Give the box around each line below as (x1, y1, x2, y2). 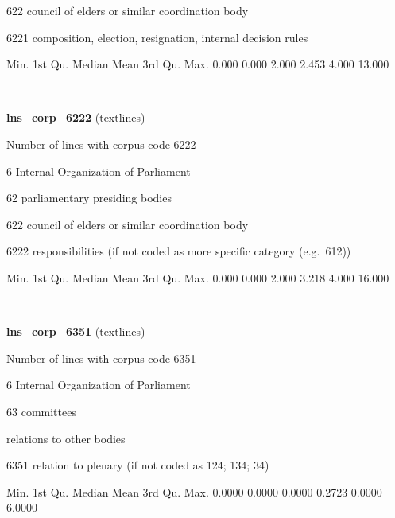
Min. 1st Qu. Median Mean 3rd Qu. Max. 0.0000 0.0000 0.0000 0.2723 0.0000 (6, 483, 382, 500)
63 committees (6, 403, 76, 419)
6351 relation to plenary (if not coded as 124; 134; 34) (6, 457, 269, 473)
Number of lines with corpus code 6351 (6, 349, 196, 366)
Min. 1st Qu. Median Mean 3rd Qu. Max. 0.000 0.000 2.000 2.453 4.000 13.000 (6, 56, 389, 72)
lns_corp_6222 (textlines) (6, 109, 145, 126)
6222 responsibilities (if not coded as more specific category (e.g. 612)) (6, 243, 351, 259)
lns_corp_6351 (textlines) (6, 323, 145, 340)
